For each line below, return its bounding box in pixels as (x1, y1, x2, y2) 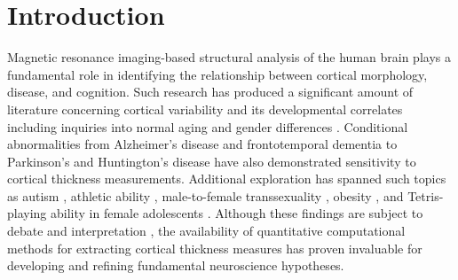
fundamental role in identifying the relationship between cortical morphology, (7, 65, 428, 83)
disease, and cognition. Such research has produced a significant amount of (7, 82, 414, 101)
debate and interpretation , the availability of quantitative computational (7, 222, 406, 240)
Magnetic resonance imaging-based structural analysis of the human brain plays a (7, 48, 451, 66)
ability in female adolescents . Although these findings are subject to (51, 204, 423, 222)
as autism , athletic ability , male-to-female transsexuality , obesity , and (7, 186, 404, 205)
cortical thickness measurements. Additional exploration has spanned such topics (7, 169, 446, 188)
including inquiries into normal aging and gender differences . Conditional (7, 117, 408, 136)
